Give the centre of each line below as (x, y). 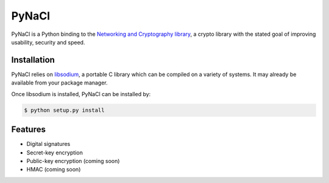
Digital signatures (48, 144)
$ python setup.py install (64, 110)
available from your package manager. (59, 83)
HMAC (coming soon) (54, 170)
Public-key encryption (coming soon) (73, 161)
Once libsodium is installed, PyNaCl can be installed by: (81, 94)
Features (28, 130)
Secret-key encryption (55, 153)
